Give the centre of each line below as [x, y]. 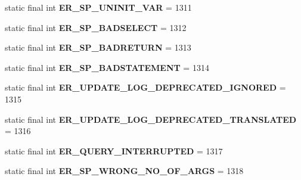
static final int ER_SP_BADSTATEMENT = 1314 [107, 67]
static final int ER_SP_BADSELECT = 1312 [96, 27]
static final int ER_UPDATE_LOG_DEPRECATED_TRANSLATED [151, 119]
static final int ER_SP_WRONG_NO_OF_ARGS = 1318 [124, 171]
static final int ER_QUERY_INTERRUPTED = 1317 [114, 150]
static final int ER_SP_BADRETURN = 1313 [98, 47]
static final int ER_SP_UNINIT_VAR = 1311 [98, 7]
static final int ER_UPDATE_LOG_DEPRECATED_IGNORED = [145, 87]
